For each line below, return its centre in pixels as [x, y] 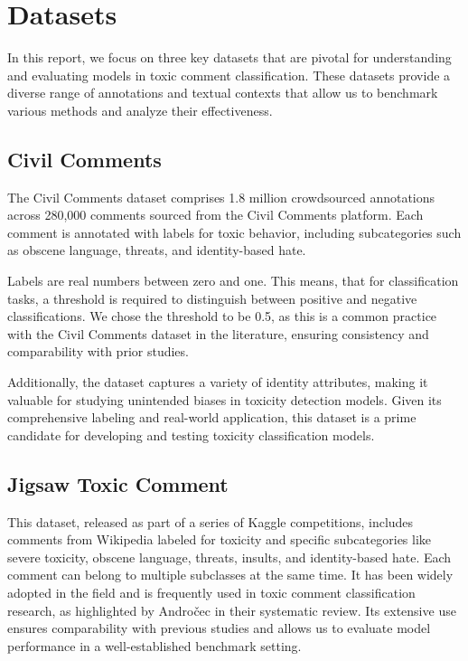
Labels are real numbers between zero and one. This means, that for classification [233, 281]
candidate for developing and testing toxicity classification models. [191, 434]
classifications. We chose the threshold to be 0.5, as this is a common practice [222, 316]
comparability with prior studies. [98, 351]
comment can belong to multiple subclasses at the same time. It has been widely [230, 575]
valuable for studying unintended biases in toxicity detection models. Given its [225, 399]
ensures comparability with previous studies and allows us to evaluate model [219, 628]
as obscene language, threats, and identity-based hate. [157, 250]
